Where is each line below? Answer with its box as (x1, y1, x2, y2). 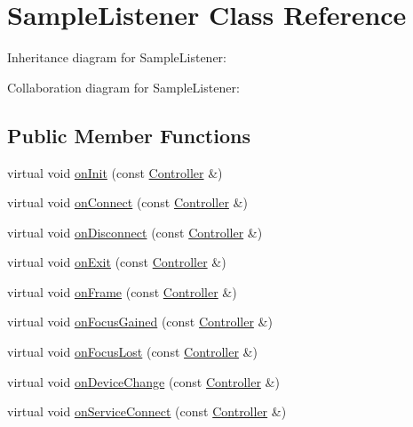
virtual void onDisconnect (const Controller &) (7, 222, 263, 241)
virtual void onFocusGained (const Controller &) (7, 312, 273, 331)
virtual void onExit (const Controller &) (7, 253, 226, 271)
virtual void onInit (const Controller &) (7, 163, 223, 181)
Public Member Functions (7, 121, 250, 149)
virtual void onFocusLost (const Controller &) (7, 342, 258, 361)
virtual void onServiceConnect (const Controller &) (7, 402, 287, 421)
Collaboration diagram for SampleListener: (7, 77, 240, 96)
